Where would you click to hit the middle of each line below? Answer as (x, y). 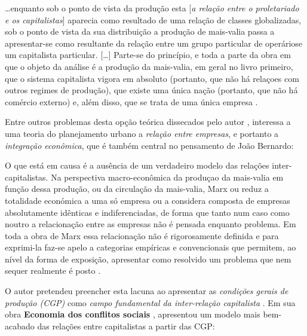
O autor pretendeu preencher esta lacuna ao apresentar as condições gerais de (147, 291)
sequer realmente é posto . (53, 271)
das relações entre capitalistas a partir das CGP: (126, 326)
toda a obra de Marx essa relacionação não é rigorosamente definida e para (142, 235)
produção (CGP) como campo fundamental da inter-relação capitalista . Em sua (150, 302)
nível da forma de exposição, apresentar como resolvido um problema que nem (148, 259)
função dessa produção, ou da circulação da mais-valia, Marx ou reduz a (137, 189)
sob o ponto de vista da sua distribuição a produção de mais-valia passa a (140, 31)
